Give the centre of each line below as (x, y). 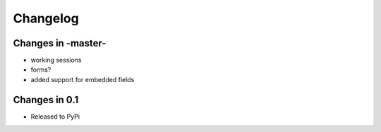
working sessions (56, 60)
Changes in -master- (60, 43)
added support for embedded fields (83, 79)
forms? (41, 70)
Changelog (46, 18)
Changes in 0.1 (46, 99)
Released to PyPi (55, 117)
